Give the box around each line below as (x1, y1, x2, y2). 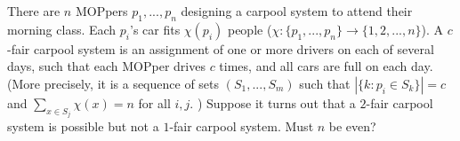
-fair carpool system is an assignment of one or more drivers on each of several (7, 39, 434, 58)
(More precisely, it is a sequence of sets (7, 74, 220, 92)
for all (138, 93, 171, 112)
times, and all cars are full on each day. (219, 57, 433, 75)
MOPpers (75, 2, 128, 20)
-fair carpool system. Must (169, 117, 314, 136)
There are (7, 2, 61, 20)
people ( (227, 20, 272, 38)
